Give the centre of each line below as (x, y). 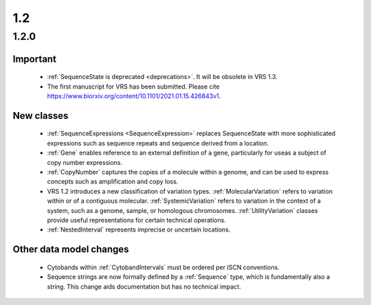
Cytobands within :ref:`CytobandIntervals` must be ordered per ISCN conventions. (163, 267)
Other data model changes (71, 250)
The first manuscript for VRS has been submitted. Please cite (133, 87)
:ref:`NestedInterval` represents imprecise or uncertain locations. (139, 229)
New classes (41, 116)
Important (34, 59)
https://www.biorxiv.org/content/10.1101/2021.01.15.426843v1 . (134, 96)
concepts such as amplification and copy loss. (113, 181)
